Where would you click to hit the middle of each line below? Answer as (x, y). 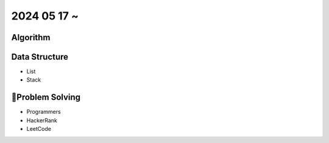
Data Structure (40, 57)
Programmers (44, 112)
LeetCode (39, 129)
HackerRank (42, 120)
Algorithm (31, 37)
